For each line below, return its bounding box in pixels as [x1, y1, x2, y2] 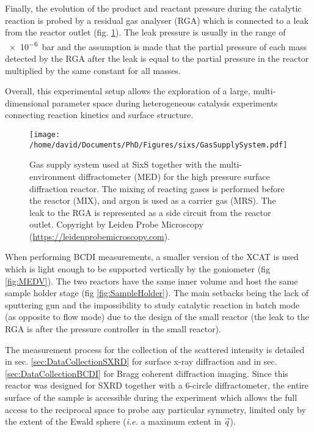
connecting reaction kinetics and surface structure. [5, 108, 194, 121]
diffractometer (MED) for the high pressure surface [78, 169, 270, 182]
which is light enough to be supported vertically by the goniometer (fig [5, 263, 270, 275]
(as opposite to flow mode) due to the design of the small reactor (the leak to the [5, 310, 309, 323]
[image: [29, 130, 60, 139]
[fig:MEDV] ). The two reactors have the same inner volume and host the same [5, 274, 298, 287]
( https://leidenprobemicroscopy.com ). [29, 229, 170, 242]
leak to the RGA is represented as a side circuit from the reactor [29, 206, 271, 218]
